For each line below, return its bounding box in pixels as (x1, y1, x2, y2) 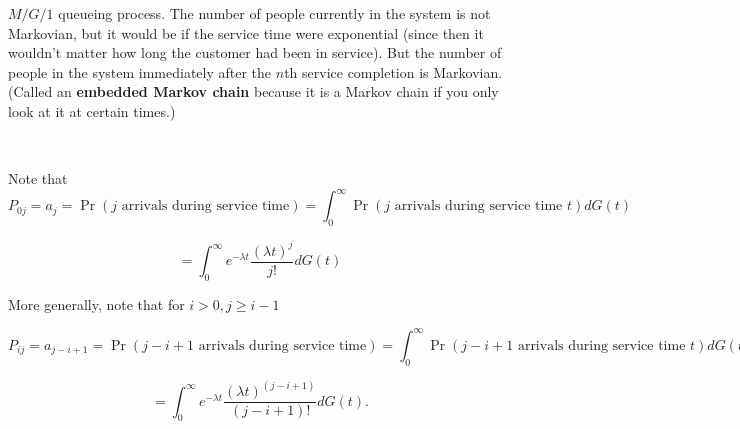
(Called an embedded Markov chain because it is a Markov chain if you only (8, 81, 499, 102)
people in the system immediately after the (8, 61, 272, 82)
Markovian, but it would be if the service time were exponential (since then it (8, 22, 484, 43)
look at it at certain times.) (8, 100, 176, 121)
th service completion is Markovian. (284, 61, 503, 82)
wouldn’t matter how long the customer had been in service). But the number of (8, 42, 502, 63)
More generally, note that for (8, 293, 185, 314)
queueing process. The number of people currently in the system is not (58, 3, 491, 23)
